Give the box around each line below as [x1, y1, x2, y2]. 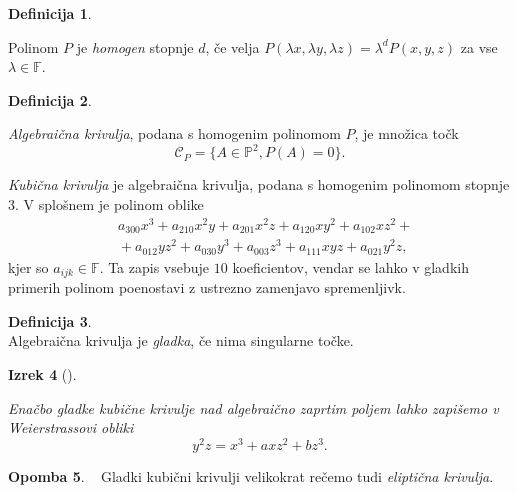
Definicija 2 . [8, 89, 92, 110]
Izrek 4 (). [8, 364, 77, 385]
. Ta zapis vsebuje [99, 256, 210, 277]
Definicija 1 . [8, 3, 92, 23]
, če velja [205, 36, 260, 57]
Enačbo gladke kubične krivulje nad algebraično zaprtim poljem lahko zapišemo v [8, 397, 499, 418]
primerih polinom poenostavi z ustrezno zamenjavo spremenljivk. [8, 277, 406, 298]
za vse [460, 36, 498, 57]
